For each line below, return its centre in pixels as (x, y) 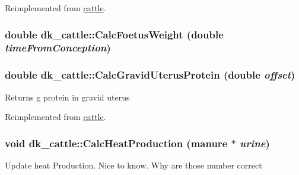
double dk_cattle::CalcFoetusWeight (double (114, 34)
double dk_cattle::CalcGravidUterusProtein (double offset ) (150, 75)
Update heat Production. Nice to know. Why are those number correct (133, 165)
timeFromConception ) (58, 48)
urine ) (255, 143)
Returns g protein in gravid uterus (67, 97)
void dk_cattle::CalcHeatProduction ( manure (116, 143)
